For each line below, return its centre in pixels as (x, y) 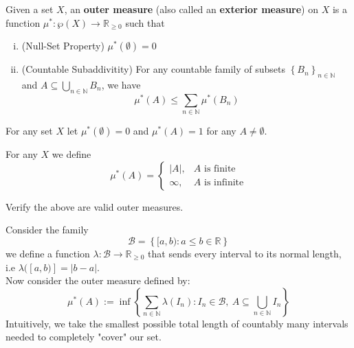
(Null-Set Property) (63, 46)
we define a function (48, 253)
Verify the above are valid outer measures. (95, 206)
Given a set (30, 9)
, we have (121, 84)
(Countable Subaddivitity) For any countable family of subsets (153, 69)
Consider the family (47, 230)
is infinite (224, 183)
